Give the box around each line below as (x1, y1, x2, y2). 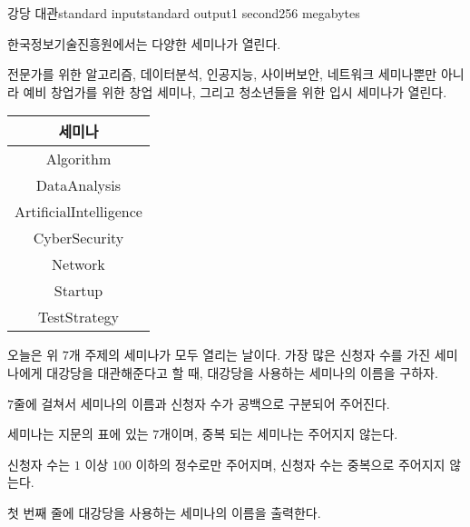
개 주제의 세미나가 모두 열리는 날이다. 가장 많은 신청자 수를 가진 (68, 345, 431, 364)
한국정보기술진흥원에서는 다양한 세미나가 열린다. (7, 34, 281, 53)
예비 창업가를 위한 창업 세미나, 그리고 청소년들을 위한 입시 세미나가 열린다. (23, 82, 447, 101)
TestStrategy (37, 306, 119, 328)
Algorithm (45, 148, 112, 170)
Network (52, 254, 105, 275)
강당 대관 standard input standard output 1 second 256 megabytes (7, 4, 360, 22)
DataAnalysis (35, 174, 122, 196)
